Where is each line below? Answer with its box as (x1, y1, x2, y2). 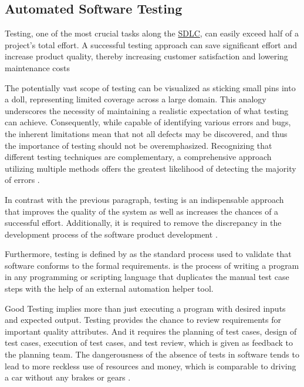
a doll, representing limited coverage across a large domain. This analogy (5, 93, 266, 105)
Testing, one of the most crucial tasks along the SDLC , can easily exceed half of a (5, 27, 299, 39)
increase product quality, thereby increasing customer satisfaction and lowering (5, 50, 288, 62)
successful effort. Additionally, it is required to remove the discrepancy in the (5, 216, 282, 229)
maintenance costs (5, 61, 70, 74)
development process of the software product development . (5, 228, 218, 240)
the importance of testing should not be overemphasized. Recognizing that (5, 139, 272, 151)
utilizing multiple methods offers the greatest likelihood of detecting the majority (5, 162, 296, 174)
